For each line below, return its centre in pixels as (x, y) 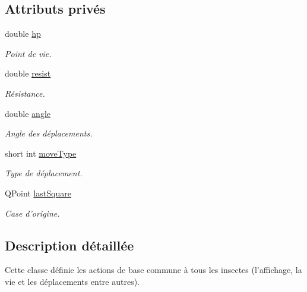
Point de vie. (28, 53)
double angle (28, 113)
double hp (23, 34)
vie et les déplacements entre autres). (72, 281)
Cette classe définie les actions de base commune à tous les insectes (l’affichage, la (153, 270)
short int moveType (41, 153)
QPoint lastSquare (38, 193)
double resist (28, 73)
